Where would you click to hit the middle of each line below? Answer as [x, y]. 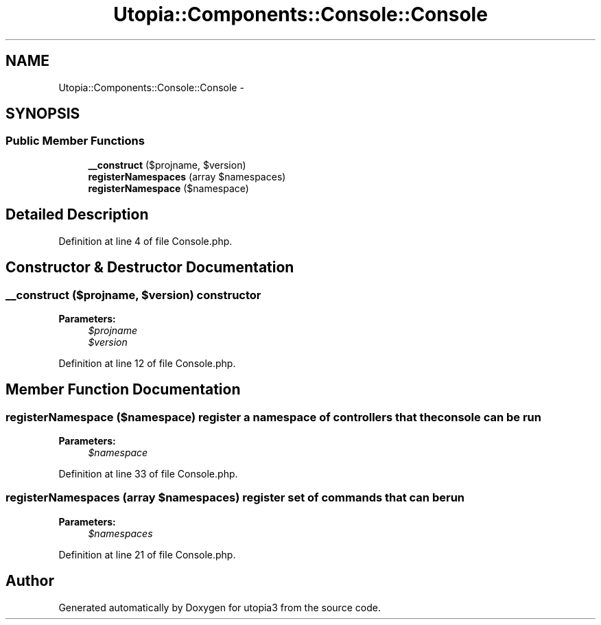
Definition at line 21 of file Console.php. [147, 554]
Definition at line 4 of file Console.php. [145, 241]
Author [30, 581]
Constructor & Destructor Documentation [150, 268]
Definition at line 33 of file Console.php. [148, 474]
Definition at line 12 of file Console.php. [147, 363]
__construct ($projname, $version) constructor [133, 295]
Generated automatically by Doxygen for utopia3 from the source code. [220, 607]
